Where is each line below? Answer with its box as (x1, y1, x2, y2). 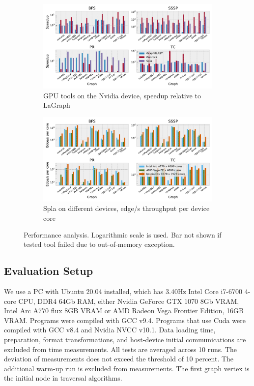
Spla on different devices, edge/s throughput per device (43, 203, 210, 213)
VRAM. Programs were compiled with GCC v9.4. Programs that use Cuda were (4, 315, 246, 325)
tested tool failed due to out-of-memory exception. (24, 239, 175, 249)
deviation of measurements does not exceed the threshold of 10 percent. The (4, 354, 234, 364)
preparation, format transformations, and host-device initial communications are (4, 334, 246, 344)
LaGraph (43, 100, 70, 110)
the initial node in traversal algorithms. (4, 373, 122, 383)
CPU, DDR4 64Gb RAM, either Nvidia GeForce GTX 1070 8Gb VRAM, (18, 296, 239, 306)
